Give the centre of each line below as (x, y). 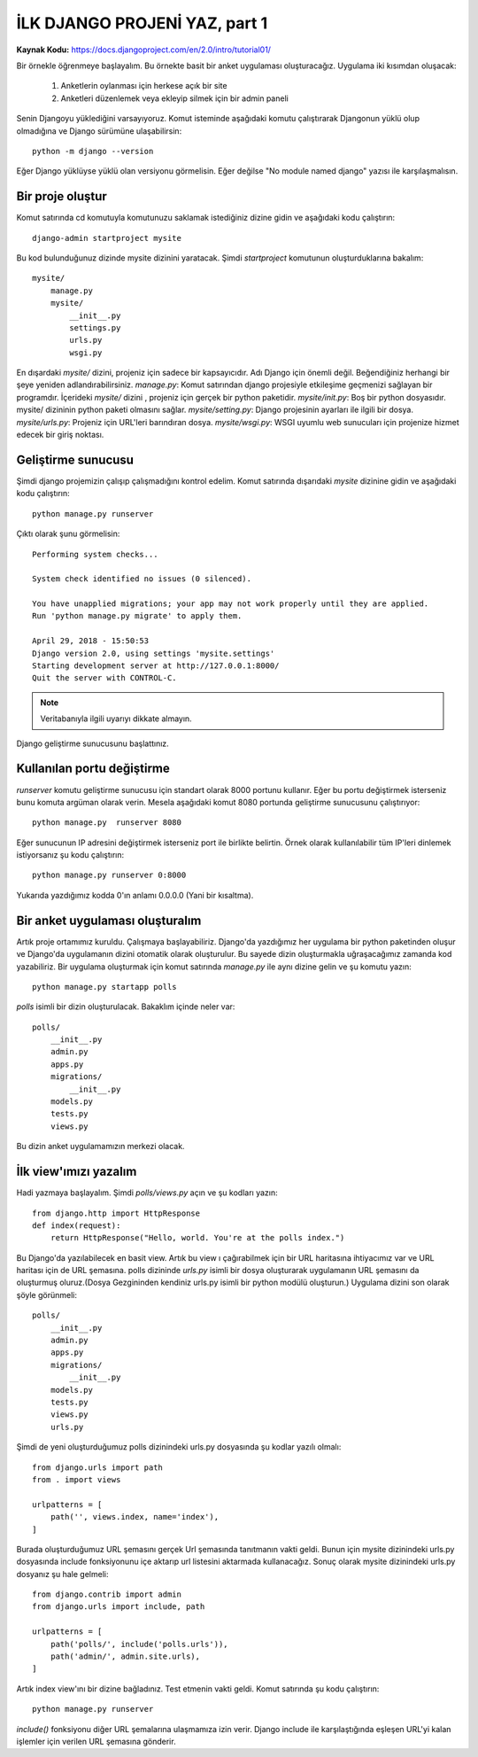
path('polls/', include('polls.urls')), (139, 1644)
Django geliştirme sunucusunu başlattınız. (93, 743)
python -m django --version (93, 151)
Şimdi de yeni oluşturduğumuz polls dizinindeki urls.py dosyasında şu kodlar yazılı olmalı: (179, 1447)
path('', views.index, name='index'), (135, 1517)
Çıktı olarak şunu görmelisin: (68, 534)
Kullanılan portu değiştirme (93, 769)
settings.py (95, 327)
